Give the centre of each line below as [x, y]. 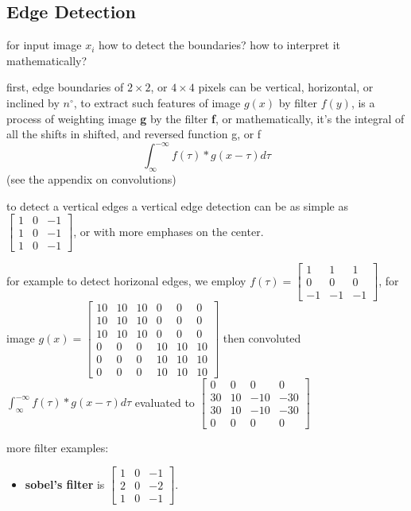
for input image [44, 45]
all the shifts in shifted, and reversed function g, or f [134, 134]
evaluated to [165, 402]
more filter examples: [58, 447]
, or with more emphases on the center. [169, 231]
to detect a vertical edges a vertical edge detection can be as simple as [178, 205]
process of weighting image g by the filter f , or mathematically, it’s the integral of [205, 118]
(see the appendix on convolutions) [91, 179]
